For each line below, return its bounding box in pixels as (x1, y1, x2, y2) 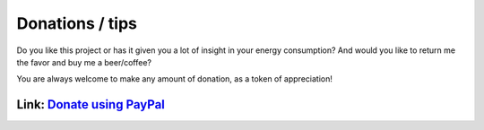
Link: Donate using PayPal (16, 97, 166, 112)
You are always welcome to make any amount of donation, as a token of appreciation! (16, 74, 333, 84)
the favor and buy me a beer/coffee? (16, 56, 152, 67)
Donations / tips (16, 13, 138, 33)
